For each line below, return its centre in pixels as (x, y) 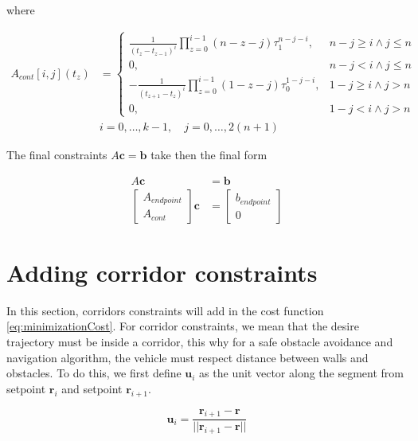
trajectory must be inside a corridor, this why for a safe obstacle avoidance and (200, 341)
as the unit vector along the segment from (301, 373)
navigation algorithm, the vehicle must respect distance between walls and (188, 357)
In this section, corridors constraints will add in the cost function (165, 310)
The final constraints (57, 155)
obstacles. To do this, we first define (94, 373)
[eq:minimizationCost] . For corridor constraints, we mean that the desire (183, 326)
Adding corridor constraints (162, 272)
